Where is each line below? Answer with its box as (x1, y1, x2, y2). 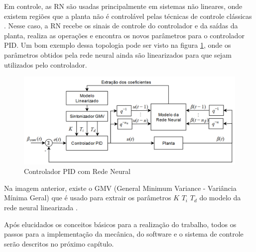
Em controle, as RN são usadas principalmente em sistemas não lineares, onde (4, 1, 243, 11)
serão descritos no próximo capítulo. (4, 238, 114, 249)
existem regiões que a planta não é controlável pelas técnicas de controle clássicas (4, 10, 252, 21)
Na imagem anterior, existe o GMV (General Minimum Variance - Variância (4, 182, 237, 193)
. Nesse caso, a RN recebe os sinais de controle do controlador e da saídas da (4, 20, 238, 31)
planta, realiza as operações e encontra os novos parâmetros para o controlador (4, 30, 245, 40)
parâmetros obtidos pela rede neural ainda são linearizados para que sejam (4, 49, 232, 60)
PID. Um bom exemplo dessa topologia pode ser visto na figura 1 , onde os (4, 40, 231, 50)
